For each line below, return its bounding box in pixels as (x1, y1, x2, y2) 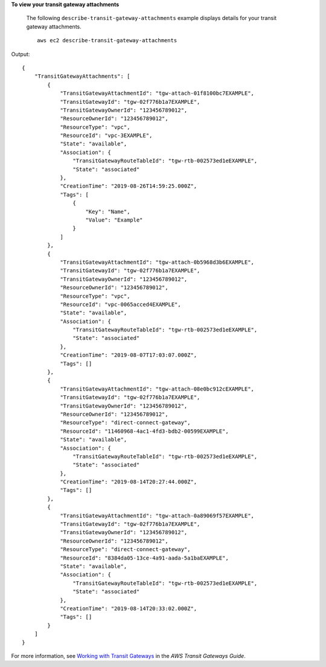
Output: (11, 50, 30, 57)
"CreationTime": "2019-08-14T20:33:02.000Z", (60, 605, 197, 612)
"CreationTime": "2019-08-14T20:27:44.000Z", (60, 479, 197, 485)
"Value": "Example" (85, 216, 143, 223)
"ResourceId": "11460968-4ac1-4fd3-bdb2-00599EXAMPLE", (60, 427, 229, 435)
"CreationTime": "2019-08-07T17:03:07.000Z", (60, 352, 197, 359)
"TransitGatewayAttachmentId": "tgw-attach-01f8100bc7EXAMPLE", (60, 90, 255, 97)
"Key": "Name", (85, 208, 130, 215)
